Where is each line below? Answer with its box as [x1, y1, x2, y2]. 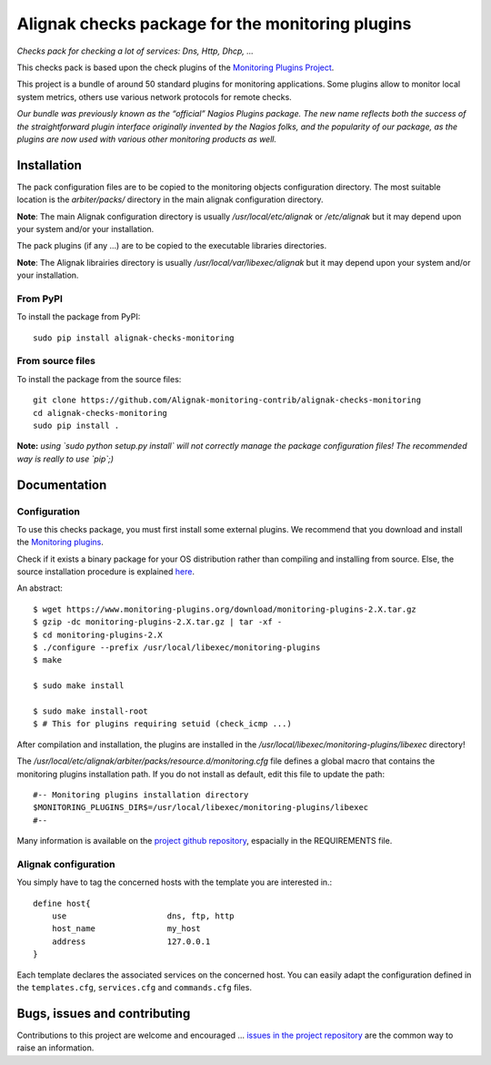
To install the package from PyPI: [16, 311, 141, 322]
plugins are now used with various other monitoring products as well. [16, 133, 277, 145]
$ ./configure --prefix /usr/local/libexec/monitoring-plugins [33, 643, 321, 653]
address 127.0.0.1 [51, 936, 211, 947]
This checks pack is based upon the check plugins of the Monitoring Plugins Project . [16, 62, 335, 73]
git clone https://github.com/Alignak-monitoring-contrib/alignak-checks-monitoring [33, 395, 422, 405]
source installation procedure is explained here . [16, 566, 195, 577]
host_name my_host [51, 924, 202, 934]
